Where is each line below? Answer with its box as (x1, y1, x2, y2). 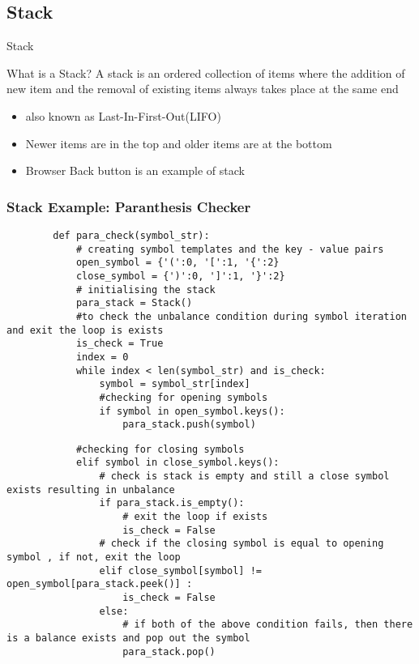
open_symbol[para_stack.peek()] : (6, 578, 193, 590)
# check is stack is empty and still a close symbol (99, 470, 390, 483)
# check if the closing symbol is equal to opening (99, 538, 384, 550)
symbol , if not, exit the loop (6, 551, 181, 564)
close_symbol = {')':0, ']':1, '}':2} (75, 270, 285, 282)
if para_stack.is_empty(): (99, 497, 245, 509)
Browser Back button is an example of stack (25, 162, 245, 179)
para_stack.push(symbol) (122, 419, 256, 431)
